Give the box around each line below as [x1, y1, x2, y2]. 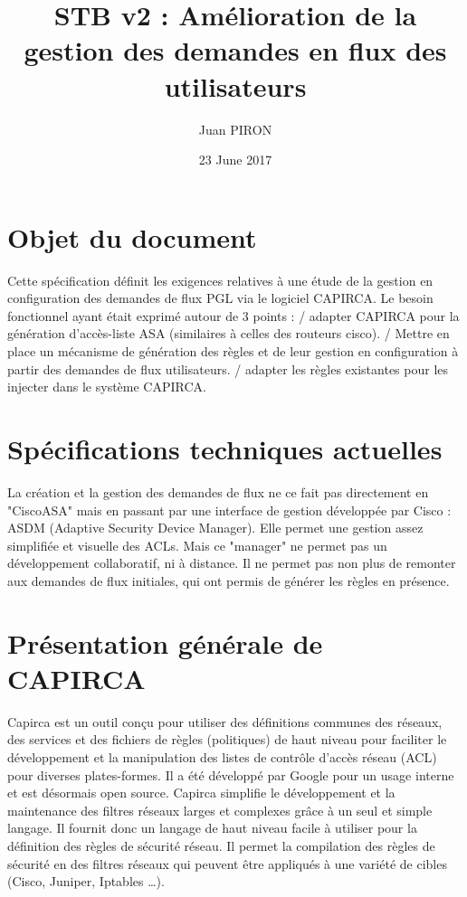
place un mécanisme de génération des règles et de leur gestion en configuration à [7, 342, 459, 360]
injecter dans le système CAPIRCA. [7, 377, 206, 396]
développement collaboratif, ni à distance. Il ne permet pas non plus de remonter [7, 553, 456, 572]
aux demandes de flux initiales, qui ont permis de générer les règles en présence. [7, 571, 450, 590]
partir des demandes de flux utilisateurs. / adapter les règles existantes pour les [7, 359, 449, 378]
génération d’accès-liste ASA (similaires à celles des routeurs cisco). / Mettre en [7, 324, 450, 343]
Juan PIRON [198, 119, 272, 138]
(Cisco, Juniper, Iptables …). [7, 872, 165, 891]
